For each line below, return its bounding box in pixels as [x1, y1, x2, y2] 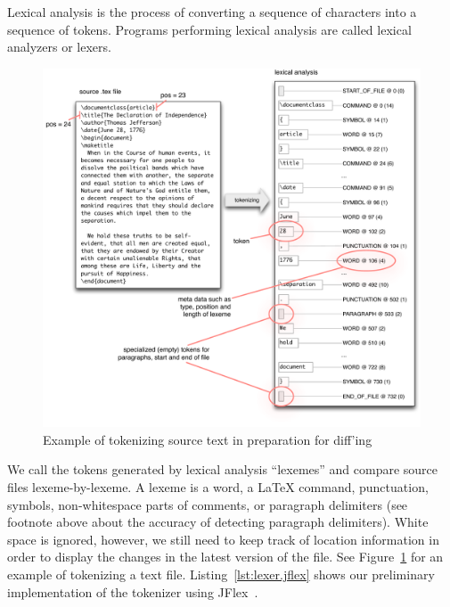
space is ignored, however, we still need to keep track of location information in [7, 529, 439, 548]
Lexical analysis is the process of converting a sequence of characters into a [7, 3, 417, 21]
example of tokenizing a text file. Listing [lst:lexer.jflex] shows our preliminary [7, 565, 435, 583]
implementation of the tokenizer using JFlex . [7, 582, 258, 601]
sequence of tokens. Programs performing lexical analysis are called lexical [7, 20, 412, 38]
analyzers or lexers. [7, 37, 111, 56]
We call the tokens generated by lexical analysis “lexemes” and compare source [7, 460, 438, 479]
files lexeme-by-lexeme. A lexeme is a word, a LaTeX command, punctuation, [7, 478, 429, 496]
